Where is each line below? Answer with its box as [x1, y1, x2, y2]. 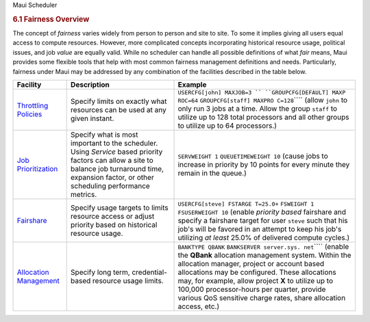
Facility [16, 80, 42, 89]
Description [71, 80, 110, 89]
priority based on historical [71, 220, 158, 229]
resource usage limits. [92, 276, 164, 285]
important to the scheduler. [71, 139, 158, 148]
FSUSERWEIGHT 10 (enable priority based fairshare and [177, 207, 346, 217]
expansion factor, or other [71, 173, 154, 182]
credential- [131, 267, 168, 277]
